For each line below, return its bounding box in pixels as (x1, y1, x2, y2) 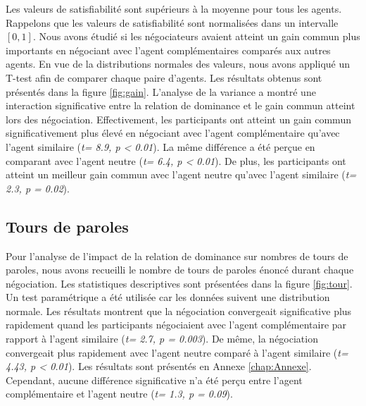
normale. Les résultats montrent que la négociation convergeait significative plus (6, 303, 352, 318)
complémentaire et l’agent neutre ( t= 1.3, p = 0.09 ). (6, 386, 233, 401)
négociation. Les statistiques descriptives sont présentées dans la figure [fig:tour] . (6, 276, 353, 290)
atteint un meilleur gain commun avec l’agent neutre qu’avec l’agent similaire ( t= (6, 167, 357, 182)
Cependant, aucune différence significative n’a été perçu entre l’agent (6, 372, 303, 387)
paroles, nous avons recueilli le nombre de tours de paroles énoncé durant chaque (6, 262, 354, 277)
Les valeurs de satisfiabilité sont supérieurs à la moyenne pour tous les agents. (6, 1, 342, 16)
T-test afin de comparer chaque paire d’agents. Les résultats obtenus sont (6, 70, 322, 85)
